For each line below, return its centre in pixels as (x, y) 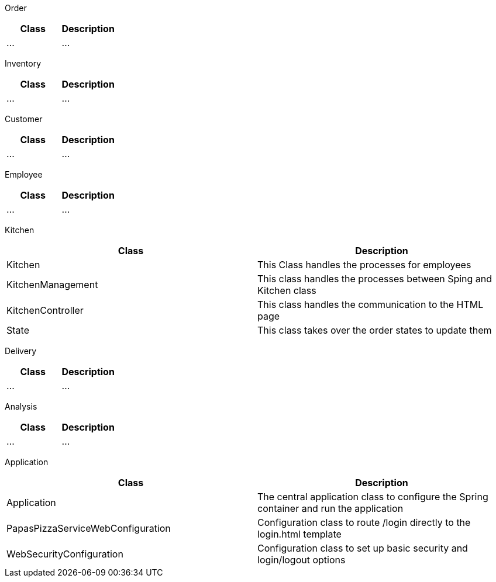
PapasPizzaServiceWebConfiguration (89, 528)
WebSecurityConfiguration (65, 554)
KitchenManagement (52, 285)
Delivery (21, 351)
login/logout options (302, 560)
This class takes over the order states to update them (375, 330)
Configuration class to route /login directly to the (364, 522)
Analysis (21, 406)
